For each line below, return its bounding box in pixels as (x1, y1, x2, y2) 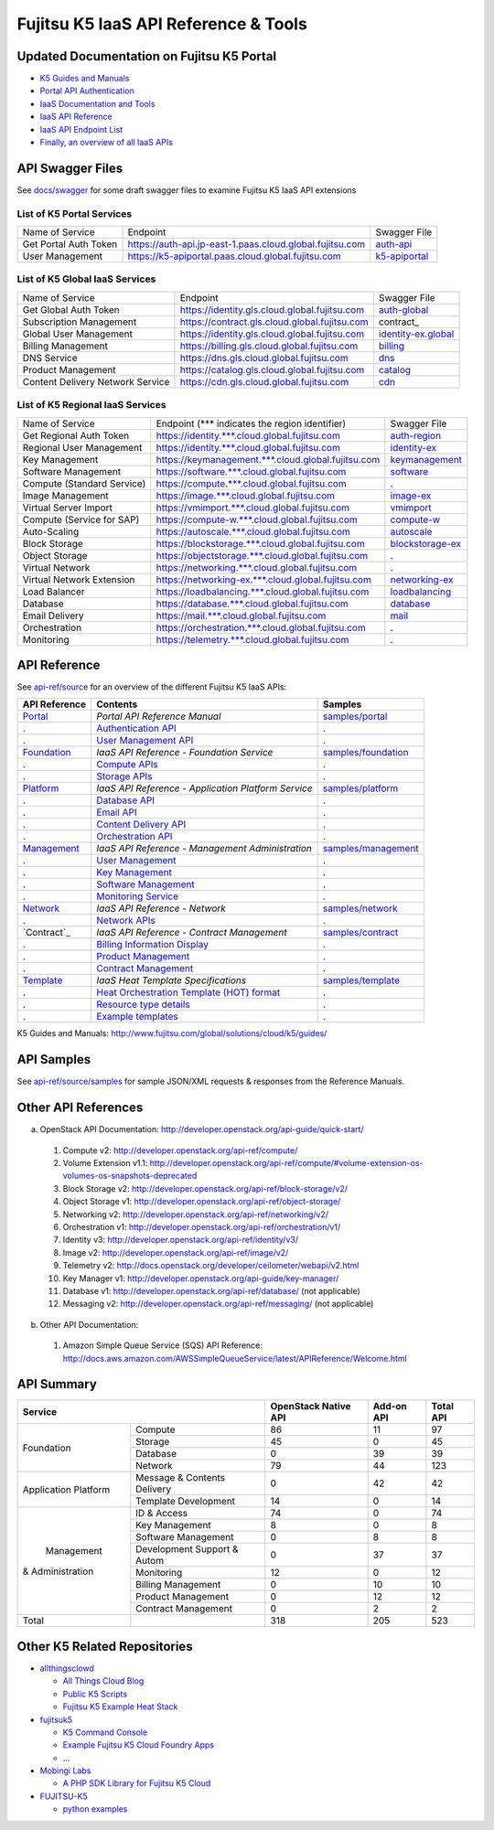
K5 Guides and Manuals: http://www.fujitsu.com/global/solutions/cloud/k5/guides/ (16, 1028, 328, 1039)
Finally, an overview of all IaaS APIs (39, 137, 174, 148)
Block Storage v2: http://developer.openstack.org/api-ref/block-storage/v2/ (62, 1183, 348, 1193)
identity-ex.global (378, 327, 455, 340)
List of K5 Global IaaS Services (16, 273, 156, 285)
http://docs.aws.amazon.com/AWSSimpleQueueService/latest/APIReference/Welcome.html (62, 1353, 407, 1364)
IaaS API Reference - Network (96, 902, 226, 915)
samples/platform (322, 782, 399, 795)
